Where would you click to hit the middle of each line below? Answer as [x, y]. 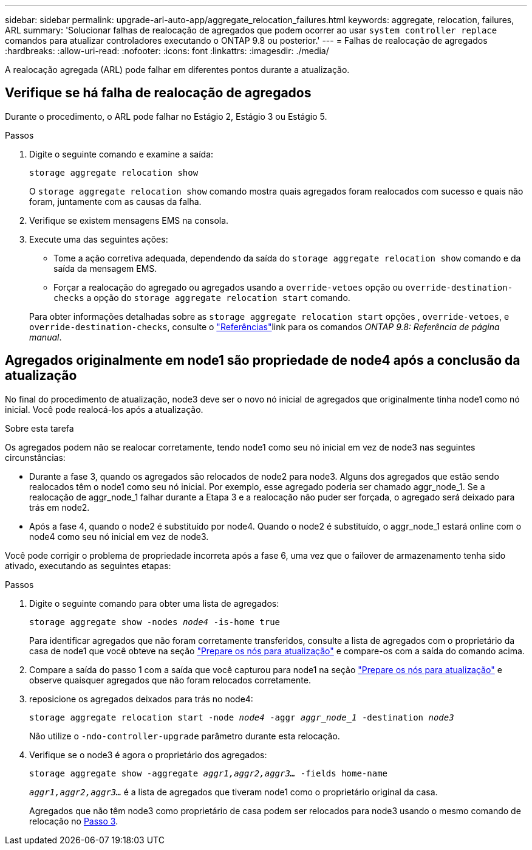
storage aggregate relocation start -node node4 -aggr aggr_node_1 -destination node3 [242, 717]
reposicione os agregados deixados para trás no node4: [141, 699]
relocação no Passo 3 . [74, 821]
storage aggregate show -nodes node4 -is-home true [155, 622]
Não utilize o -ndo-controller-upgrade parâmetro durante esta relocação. [185, 736]
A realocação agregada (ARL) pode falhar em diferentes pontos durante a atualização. [177, 70]
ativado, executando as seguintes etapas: [88, 565]
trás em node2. [60, 507]
